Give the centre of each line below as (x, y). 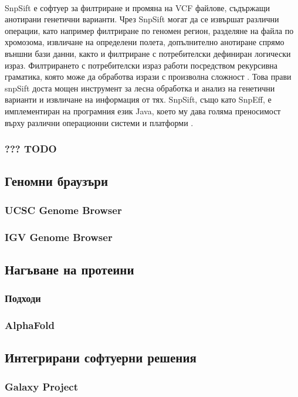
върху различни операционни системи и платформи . (99, 122)
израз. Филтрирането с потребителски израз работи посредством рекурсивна (141, 65)
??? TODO (31, 149)
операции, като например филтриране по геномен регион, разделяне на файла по (149, 30)
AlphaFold (30, 325)
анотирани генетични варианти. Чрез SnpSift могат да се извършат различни (142, 19)
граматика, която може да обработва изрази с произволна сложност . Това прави (148, 77)
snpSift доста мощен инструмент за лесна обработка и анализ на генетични (140, 88)
